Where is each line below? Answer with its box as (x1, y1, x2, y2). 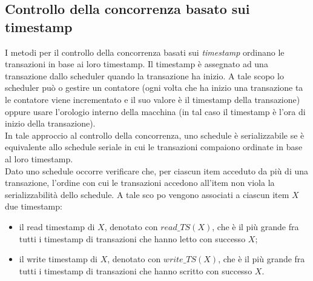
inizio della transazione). (5, 117, 96, 130)
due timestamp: (5, 200, 62, 213)
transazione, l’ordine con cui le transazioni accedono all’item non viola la (5, 176, 275, 189)
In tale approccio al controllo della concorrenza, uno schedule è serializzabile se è (5, 128, 305, 141)
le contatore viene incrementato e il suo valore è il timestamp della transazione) (5, 93, 300, 105)
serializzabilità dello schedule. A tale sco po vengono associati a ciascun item (5, 188, 289, 200)
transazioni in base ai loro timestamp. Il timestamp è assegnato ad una (5, 58, 268, 70)
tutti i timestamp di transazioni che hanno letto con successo (19, 232, 246, 245)
